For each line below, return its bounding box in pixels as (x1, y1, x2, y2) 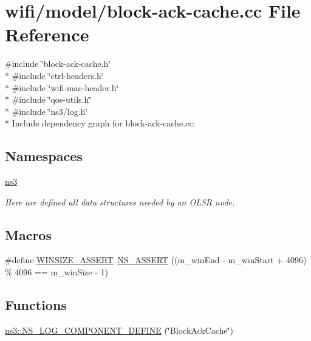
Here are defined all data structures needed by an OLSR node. (5, 195, 235, 208)
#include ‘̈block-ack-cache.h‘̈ (5, 57, 111, 70)
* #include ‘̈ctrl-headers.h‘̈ (5, 69, 104, 81)
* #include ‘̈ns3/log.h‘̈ (5, 105, 88, 117)
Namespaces (5, 146, 83, 165)
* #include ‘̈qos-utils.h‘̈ (5, 93, 92, 106)
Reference (5, 22, 89, 47)
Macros (5, 225, 52, 244)
